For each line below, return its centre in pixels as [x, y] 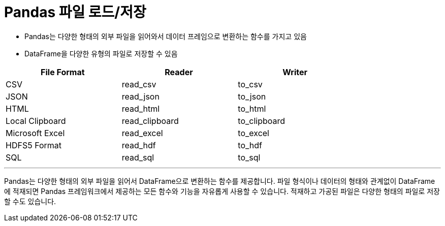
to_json [252, 96]
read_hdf [139, 145]
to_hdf [250, 145]
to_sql [249, 157]
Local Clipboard [36, 121]
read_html [141, 108]
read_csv [139, 84]
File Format [63, 72]
